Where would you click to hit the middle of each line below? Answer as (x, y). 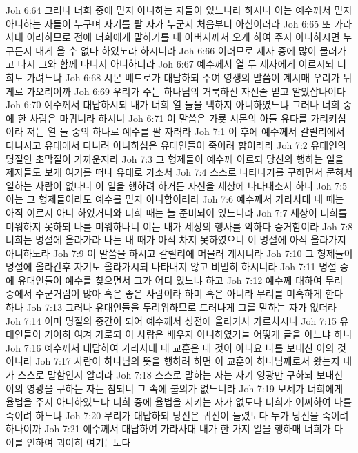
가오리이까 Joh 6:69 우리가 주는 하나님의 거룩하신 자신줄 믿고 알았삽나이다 (186, 91)
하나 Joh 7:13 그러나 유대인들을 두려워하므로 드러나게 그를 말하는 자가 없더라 (171, 307)
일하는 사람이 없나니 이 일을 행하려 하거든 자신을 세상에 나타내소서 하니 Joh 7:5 (177, 185)
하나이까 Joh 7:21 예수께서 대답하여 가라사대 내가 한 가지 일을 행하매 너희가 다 (175, 429)
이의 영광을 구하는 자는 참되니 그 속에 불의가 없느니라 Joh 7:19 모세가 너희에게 (175, 388)
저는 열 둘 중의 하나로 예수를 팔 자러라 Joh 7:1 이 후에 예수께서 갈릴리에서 (186, 131)
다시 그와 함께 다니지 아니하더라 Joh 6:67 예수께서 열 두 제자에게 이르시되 (176, 64)
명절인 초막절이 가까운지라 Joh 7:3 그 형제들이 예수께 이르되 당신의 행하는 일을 (175, 158)
